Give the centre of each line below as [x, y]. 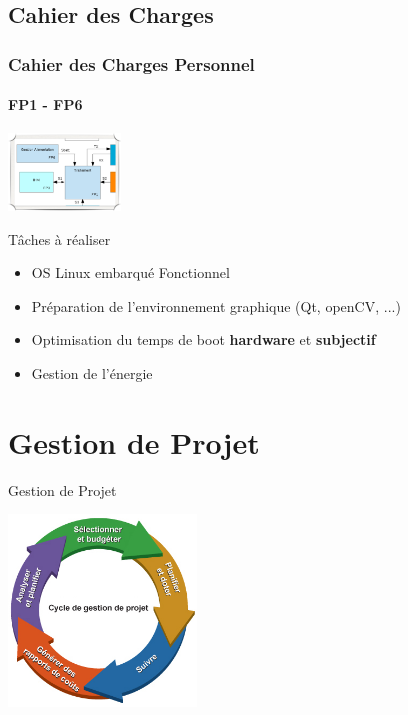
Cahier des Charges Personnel [131, 63]
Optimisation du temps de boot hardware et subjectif [203, 339]
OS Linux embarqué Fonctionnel [130, 272]
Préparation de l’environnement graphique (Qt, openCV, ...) [216, 305]
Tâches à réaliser [59, 238]
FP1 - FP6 [45, 104]
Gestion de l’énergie [92, 373]
